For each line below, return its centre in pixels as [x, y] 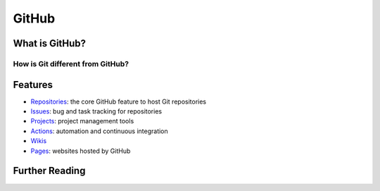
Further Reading [49, 171]
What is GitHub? [50, 43]
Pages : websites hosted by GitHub [81, 151]
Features [33, 85]
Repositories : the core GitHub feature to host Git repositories [119, 101]
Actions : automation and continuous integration [99, 131]
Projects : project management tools [82, 121]
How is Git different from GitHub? [71, 63]
